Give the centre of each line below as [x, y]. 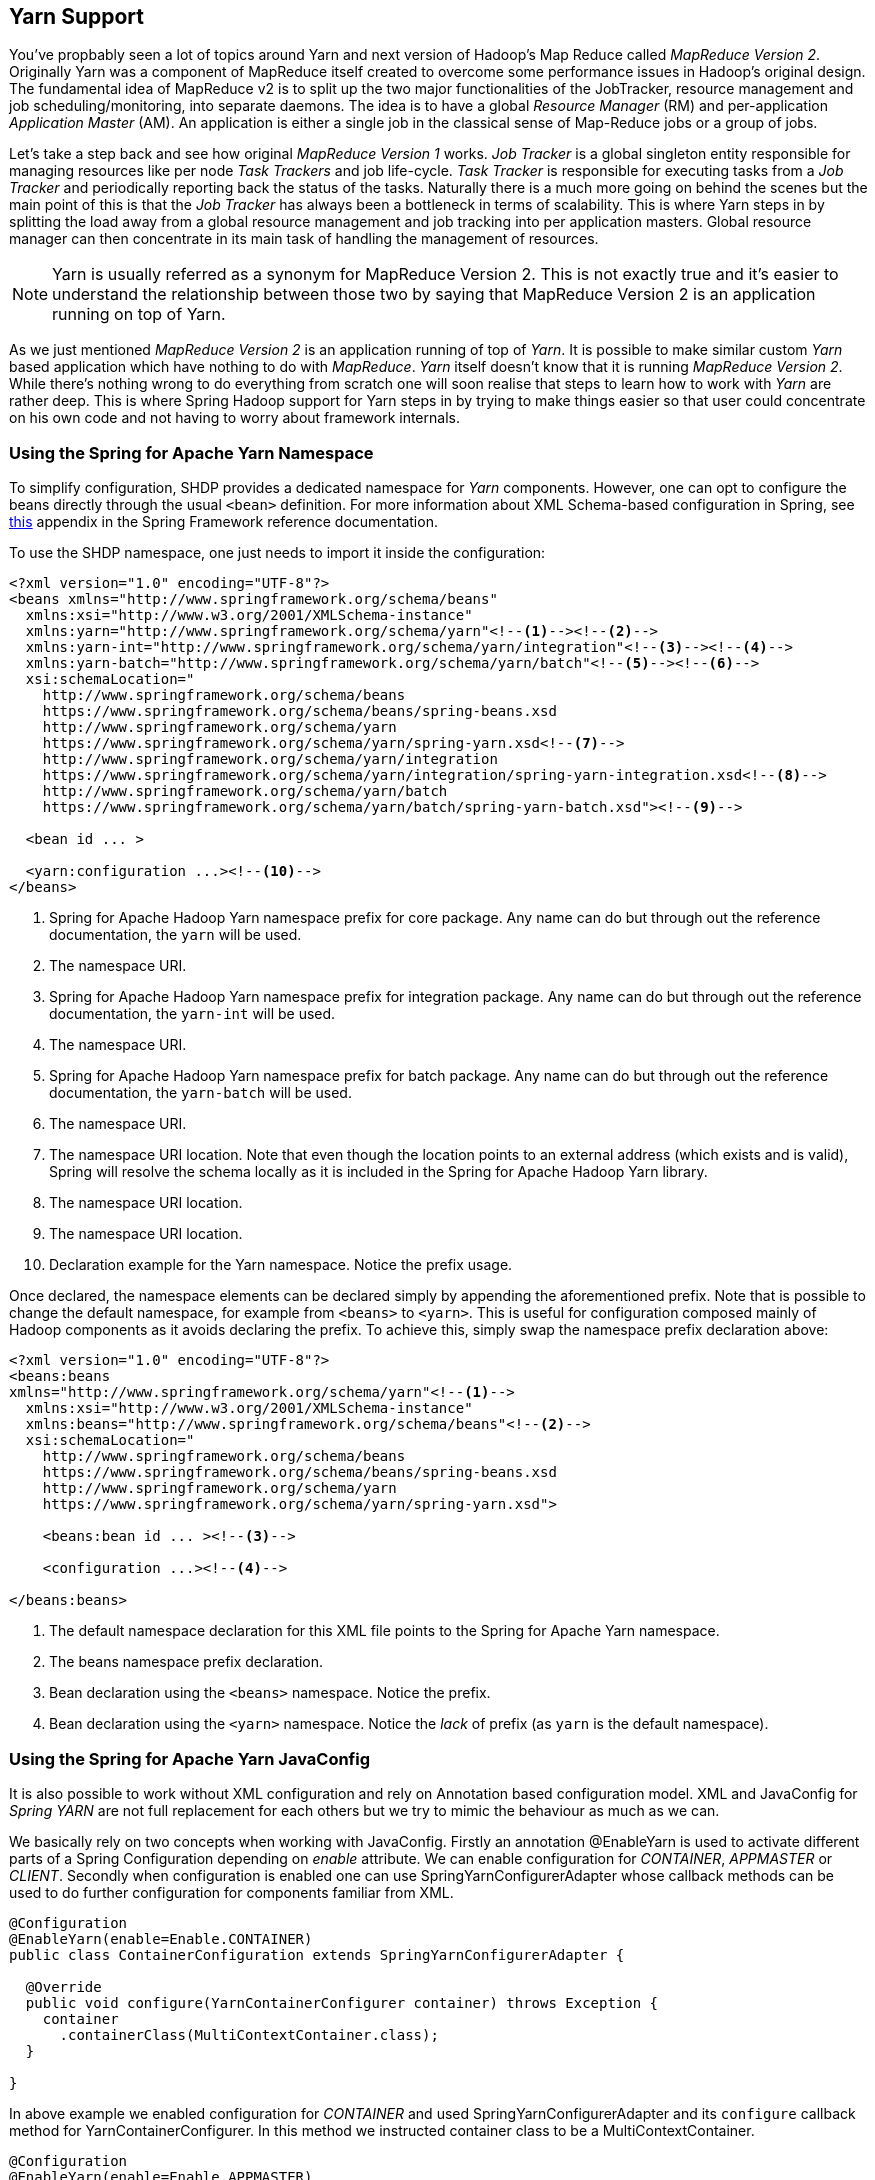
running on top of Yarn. [139, 314]
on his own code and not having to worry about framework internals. [234, 418]
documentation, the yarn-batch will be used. [200, 1093]
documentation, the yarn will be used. [175, 935]
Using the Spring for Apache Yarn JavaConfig [190, 1758]
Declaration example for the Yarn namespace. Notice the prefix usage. [281, 1265]
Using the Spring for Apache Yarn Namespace [191, 452]
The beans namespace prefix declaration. [186, 1662]
